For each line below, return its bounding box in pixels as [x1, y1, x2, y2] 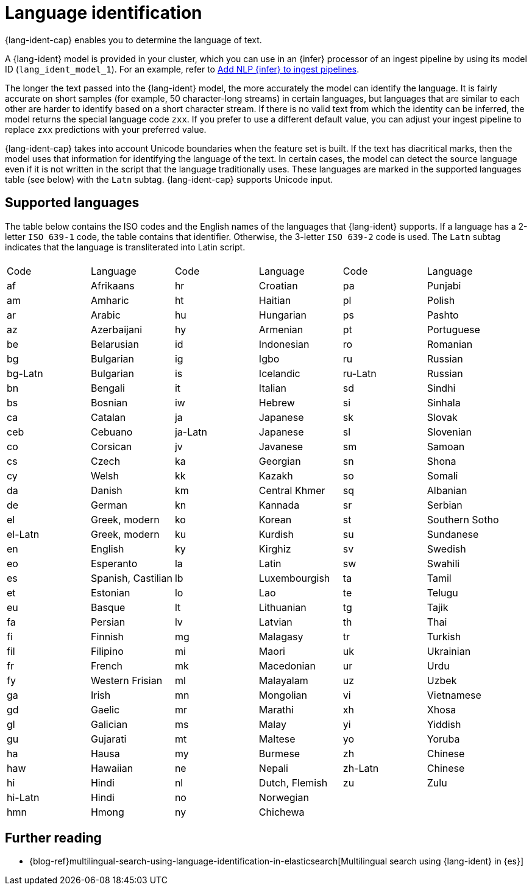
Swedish [427, 542, 466, 555]
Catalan [90, 411, 126, 423]
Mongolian [258, 688, 307, 701]
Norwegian [258, 791, 309, 803]
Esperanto [90, 557, 138, 570]
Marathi [258, 703, 294, 716]
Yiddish [427, 718, 461, 730]
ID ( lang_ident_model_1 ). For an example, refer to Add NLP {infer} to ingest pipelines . [5, 63, 360, 74]
